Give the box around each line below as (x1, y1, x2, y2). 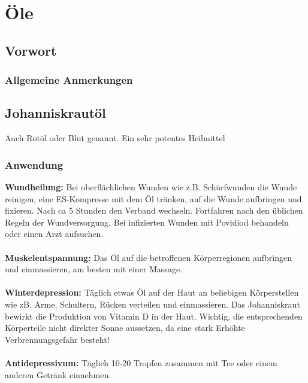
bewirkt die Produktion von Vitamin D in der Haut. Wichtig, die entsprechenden (5, 309, 303, 322)
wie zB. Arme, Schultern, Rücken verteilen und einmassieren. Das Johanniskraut (5, 297, 300, 310)
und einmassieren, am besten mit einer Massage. (5, 263, 182, 275)
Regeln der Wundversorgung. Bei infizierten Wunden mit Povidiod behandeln (5, 215, 289, 228)
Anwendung (5, 157, 64, 172)
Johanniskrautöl (5, 104, 106, 122)
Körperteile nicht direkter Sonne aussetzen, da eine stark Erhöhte (5, 321, 245, 334)
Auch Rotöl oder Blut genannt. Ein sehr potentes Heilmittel (5, 132, 225, 144)
